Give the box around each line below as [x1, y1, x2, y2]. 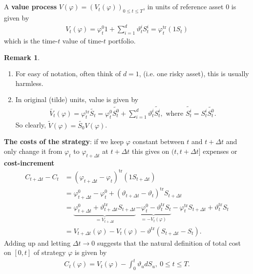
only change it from [4, 146, 63, 156]
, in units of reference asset [143, 1, 224, 12]
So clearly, [15, 120, 46, 130]
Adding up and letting [4, 237, 71, 248]
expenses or [203, 146, 237, 156]
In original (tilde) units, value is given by [15, 94, 139, 105]
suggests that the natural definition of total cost [97, 237, 241, 248]
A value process [4, 1, 57, 12]
